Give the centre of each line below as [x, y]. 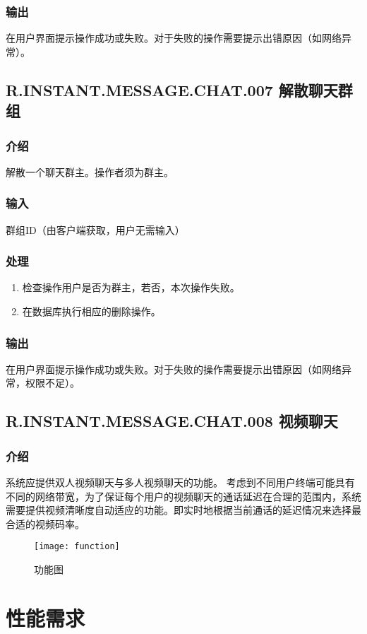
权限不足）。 [52, 383]
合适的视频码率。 [45, 523]
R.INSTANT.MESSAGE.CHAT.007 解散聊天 [172, 89]
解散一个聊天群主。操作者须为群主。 [90, 171]
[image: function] [77, 547]
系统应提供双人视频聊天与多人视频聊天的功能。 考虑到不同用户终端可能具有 [180, 482]
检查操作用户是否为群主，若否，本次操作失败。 [131, 287]
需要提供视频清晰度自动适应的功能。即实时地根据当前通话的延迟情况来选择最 [183, 510]
